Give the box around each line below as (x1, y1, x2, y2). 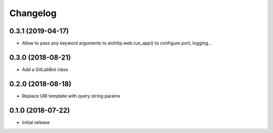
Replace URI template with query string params (22, 93, 121, 99)
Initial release (22, 119, 50, 125)
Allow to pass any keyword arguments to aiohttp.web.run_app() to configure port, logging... (22, 40, 212, 46)
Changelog (9, 8, 57, 19)
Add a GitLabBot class (22, 66, 68, 73)
